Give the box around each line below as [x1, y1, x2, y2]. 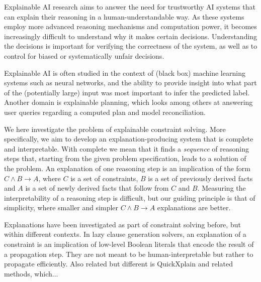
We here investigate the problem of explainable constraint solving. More [4, 123, 226, 134]
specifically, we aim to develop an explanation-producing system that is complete [4, 133, 253, 144]
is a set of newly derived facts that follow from [25, 183, 169, 193]
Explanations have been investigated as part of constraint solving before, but [4, 219, 241, 229]
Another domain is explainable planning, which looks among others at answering [4, 97, 253, 107]
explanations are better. [157, 202, 231, 213]
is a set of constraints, [70, 173, 138, 183]
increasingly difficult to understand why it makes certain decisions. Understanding [4, 31, 257, 41]
